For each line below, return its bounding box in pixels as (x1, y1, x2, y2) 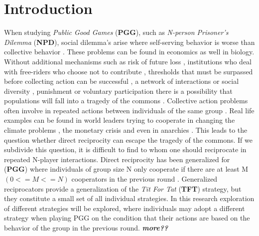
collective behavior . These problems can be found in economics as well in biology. (4, 46, 255, 57)
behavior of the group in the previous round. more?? (4, 223, 168, 233)
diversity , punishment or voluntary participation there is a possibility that (4, 85, 233, 96)
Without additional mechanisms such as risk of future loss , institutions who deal (4, 56, 252, 66)
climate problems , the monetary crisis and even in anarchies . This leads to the (4, 125, 248, 135)
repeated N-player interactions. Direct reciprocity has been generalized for (4, 154, 230, 164)
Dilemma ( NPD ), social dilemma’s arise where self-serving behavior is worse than (4, 36, 255, 47)
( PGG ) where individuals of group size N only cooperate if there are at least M (4, 164, 249, 174)
